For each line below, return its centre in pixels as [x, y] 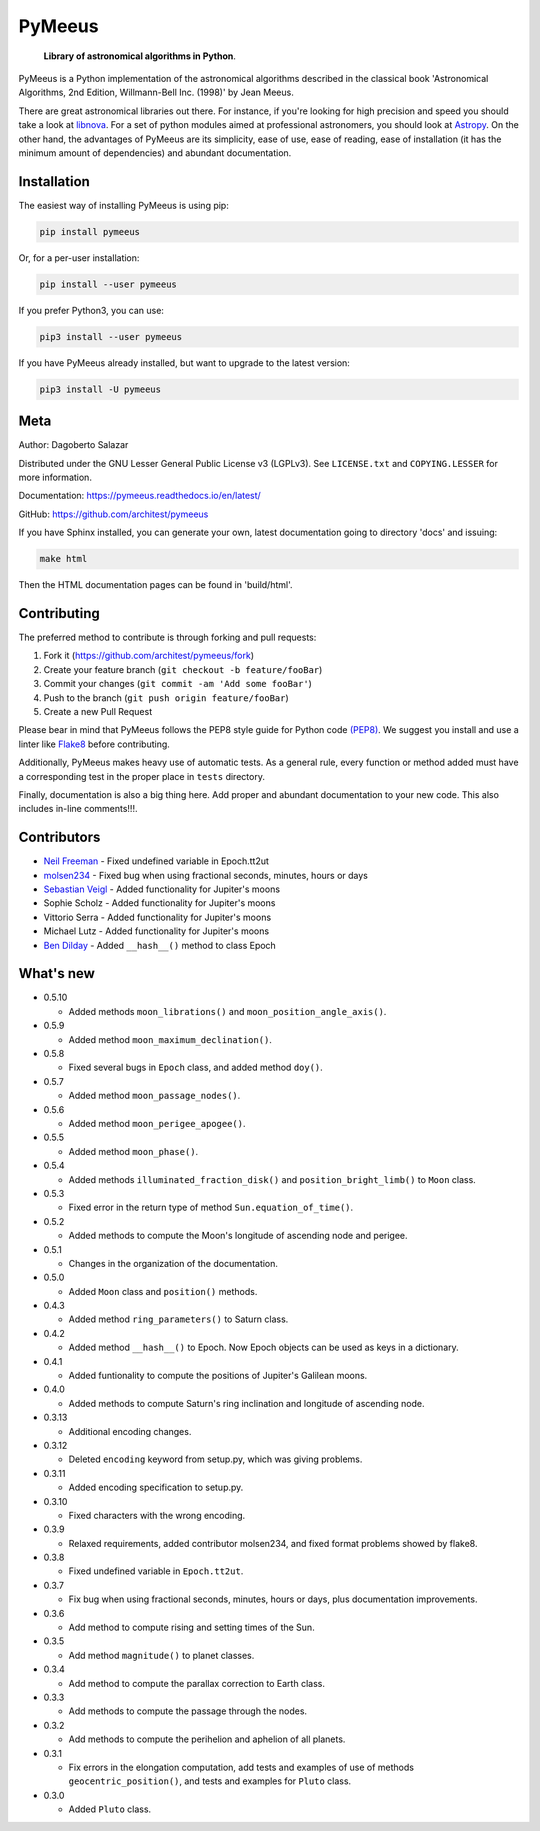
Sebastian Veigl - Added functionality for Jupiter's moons [161, 889]
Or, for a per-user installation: [79, 257]
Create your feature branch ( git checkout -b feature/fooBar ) [183, 669]
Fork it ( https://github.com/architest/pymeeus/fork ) [149, 656]
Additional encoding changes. [130, 1431]
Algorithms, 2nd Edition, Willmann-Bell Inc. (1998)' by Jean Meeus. [156, 92]
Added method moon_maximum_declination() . [170, 1039]
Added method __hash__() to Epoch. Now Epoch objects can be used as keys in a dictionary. [263, 1347]
